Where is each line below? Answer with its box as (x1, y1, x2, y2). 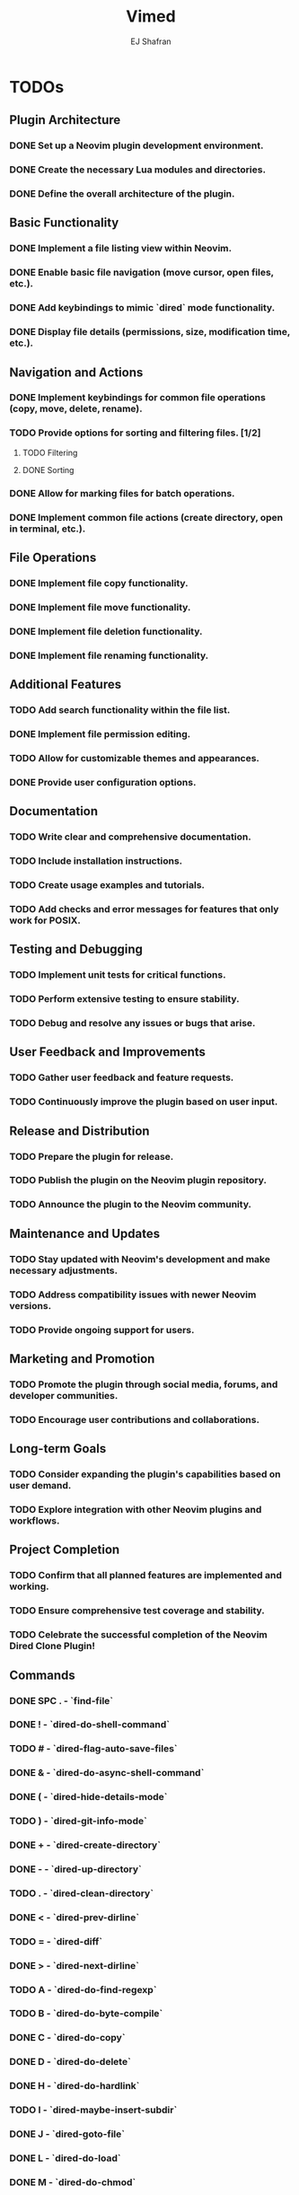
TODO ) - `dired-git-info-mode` (9, 1815, 148, 1828)
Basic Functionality (9, 215, 119, 231)
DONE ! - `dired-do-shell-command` (9, 1718, 171, 1731)
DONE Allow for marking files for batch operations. (9, 487, 235, 499)
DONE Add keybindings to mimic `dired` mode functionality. (9, 302, 276, 314)
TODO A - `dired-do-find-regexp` (9, 1983, 157, 1996)
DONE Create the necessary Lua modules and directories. (9, 163, 267, 176)
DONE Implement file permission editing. (9, 727, 191, 740)
